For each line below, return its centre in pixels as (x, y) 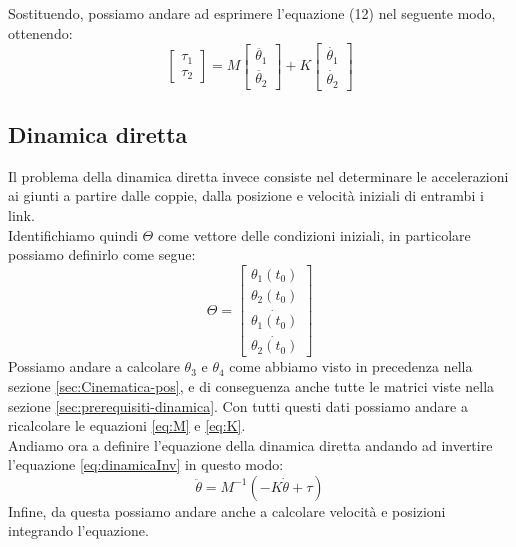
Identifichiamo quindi (73, 234)
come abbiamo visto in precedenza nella (351, 366)
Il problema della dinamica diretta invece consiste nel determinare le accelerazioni (258, 175)
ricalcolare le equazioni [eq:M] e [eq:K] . (127, 425)
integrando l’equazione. (78, 530)
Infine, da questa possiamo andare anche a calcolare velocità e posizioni (227, 510)
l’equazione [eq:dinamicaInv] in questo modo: (146, 464)
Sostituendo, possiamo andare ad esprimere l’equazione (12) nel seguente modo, (252, 13)
